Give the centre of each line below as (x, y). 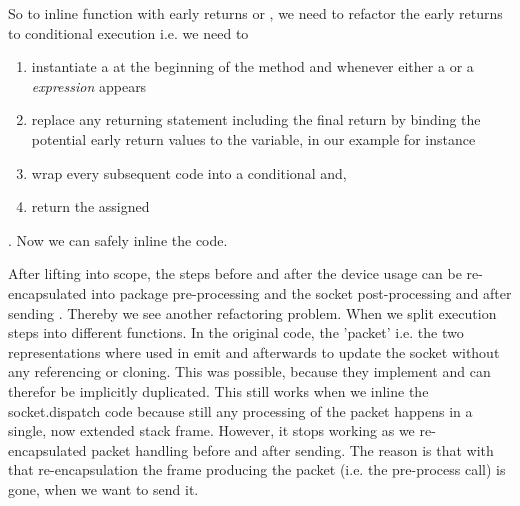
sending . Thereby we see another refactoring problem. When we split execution (252, 312)
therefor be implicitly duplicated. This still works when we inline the (218, 390)
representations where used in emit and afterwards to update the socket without (254, 351)
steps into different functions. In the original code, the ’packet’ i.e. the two (236, 332)
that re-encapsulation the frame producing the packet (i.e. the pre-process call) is (257, 469)
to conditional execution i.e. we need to (128, 32)
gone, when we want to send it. (103, 488)
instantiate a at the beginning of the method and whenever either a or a (252, 66)
